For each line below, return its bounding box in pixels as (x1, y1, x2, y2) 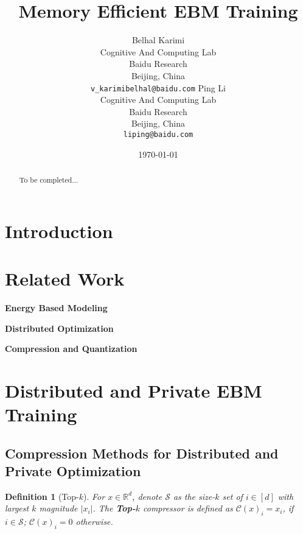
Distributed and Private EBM (5, 378, 262, 402)
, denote (132, 490, 162, 502)
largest (5, 502, 29, 515)
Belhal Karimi (131, 33, 185, 46)
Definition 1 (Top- (5, 490, 79, 502)
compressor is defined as (142, 502, 233, 515)
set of (222, 490, 243, 502)
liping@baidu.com (123, 130, 193, 139)
